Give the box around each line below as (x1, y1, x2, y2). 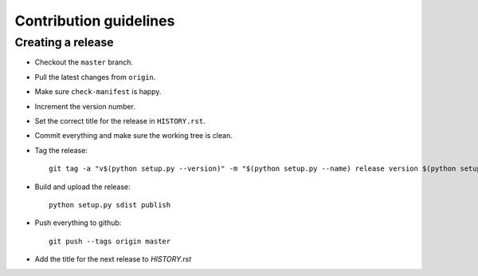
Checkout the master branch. (34, 57, 133, 67)
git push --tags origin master (49, 236, 171, 246)
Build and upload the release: (34, 182, 131, 191)
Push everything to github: (34, 218, 122, 227)
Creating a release (14, 35, 115, 49)
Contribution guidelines (14, 12, 175, 30)
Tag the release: (34, 145, 88, 155)
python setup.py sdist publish (49, 200, 171, 209)
